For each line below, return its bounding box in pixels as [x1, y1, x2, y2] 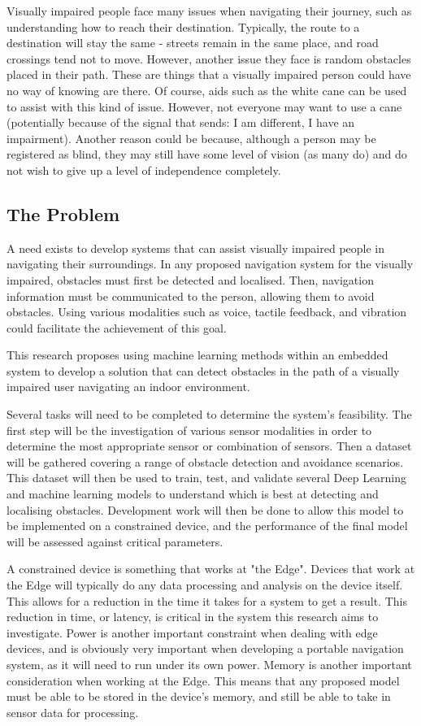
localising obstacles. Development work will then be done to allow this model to [7, 501, 404, 518]
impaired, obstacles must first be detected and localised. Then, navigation [7, 271, 374, 288]
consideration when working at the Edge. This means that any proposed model [7, 672, 400, 689]
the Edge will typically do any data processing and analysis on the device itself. [7, 576, 403, 593]
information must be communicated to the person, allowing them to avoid [7, 287, 375, 304]
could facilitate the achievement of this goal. [7, 319, 227, 336]
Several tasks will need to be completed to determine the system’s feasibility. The [7, 406, 412, 423]
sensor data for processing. [7, 703, 139, 720]
